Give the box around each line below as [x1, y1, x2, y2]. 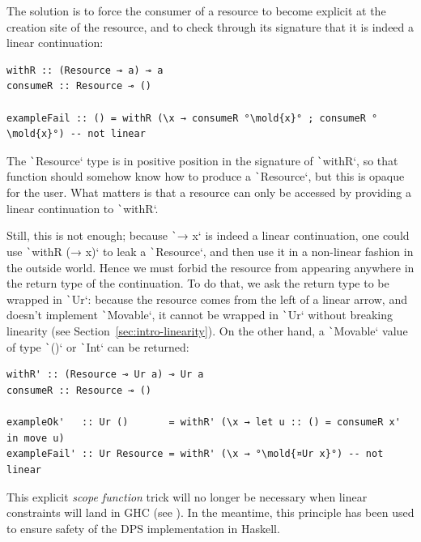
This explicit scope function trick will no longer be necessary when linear [6, 488, 368, 505]
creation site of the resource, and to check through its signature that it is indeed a [6, 18, 415, 35]
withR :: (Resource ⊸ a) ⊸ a [6, 64, 164, 76]
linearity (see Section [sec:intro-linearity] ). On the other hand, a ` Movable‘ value [6, 322, 408, 339]
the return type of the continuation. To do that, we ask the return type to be [6, 275, 389, 292]
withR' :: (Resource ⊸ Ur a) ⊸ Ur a [6, 369, 204, 381]
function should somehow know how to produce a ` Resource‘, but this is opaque [6, 168, 405, 185]
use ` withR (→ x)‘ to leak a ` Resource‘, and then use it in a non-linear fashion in [6, 242, 414, 259]
